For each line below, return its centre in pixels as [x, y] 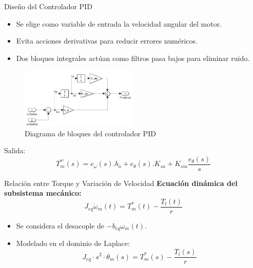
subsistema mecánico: [43, 193]
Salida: [15, 150]
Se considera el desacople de [60, 226]
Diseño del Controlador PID [48, 6]
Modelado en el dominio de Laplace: [73, 243]
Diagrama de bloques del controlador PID [90, 133]
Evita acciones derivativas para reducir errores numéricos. [107, 41]
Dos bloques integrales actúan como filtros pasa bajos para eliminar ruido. [133, 58]
